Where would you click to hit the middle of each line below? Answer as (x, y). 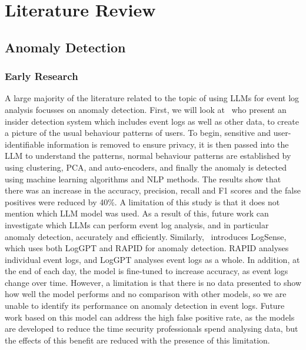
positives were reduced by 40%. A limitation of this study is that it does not (142, 201)
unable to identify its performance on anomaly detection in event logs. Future (145, 306)
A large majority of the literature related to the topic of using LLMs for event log (152, 98)
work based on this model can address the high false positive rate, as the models (150, 317)
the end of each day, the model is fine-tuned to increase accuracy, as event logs (147, 271)
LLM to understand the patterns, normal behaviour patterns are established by (148, 156)
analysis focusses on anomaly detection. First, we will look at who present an (146, 109)
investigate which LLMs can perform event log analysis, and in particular (137, 224)
